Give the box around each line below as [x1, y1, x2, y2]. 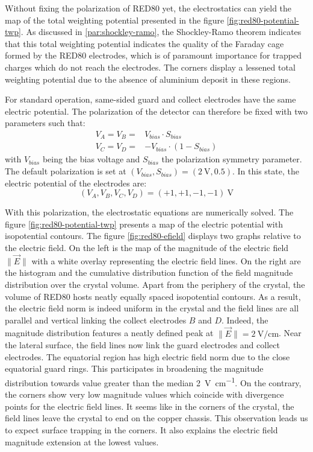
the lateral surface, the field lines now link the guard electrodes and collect [5, 339, 280, 351]
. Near [279, 326, 302, 339]
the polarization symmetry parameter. [161, 153, 302, 165]
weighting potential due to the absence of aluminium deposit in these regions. [5, 72, 291, 85]
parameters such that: [5, 116, 85, 129]
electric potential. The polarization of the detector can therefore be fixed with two [5, 104, 308, 117]
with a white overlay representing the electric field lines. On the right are [31, 254, 301, 267]
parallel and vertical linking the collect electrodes [5, 313, 187, 326]
